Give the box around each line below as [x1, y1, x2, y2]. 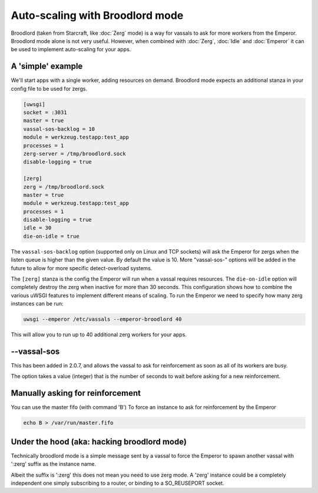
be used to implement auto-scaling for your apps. [11, 46, 131, 53]
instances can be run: [11, 300, 64, 307]
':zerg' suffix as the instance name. [11, 461, 97, 468]
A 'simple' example [11, 61, 83, 71]
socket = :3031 [23, 109, 67, 116]
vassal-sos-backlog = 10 [23, 126, 95, 132]
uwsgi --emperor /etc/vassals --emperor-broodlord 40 [23, 316, 182, 323]
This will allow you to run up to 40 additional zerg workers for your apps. [11, 331, 187, 338]
